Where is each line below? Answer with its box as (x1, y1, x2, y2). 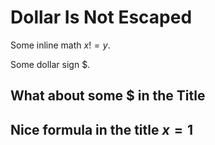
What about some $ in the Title (10, 87, 206, 105)
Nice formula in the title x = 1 (10, 121, 193, 138)
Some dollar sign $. (10, 58, 91, 70)
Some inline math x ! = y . (10, 39, 111, 51)
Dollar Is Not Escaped (10, 6, 193, 29)
